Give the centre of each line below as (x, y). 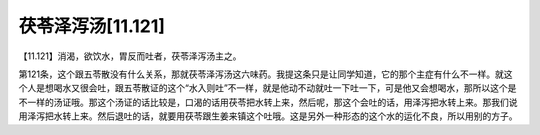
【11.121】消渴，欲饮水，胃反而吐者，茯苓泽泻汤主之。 (130, 56)
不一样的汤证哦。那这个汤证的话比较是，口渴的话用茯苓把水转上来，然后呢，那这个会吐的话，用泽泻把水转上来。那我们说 (268, 102)
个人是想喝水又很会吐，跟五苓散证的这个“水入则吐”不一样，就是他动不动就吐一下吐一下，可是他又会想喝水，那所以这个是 (267, 88)
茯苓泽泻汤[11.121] (91, 26)
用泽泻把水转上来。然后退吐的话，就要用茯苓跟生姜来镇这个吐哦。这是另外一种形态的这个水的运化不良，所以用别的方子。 (268, 116)
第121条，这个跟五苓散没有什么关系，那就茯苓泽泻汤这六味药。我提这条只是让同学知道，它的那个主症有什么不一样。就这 (265, 74)
